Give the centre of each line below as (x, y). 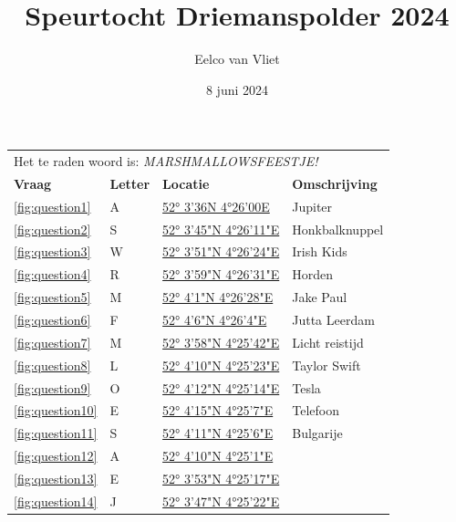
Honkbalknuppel (338, 229)
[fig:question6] (52, 319)
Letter (130, 183)
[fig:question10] (56, 410)
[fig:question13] (56, 478)
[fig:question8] (52, 365)
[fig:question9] (52, 387)
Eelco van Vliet (237, 59)
